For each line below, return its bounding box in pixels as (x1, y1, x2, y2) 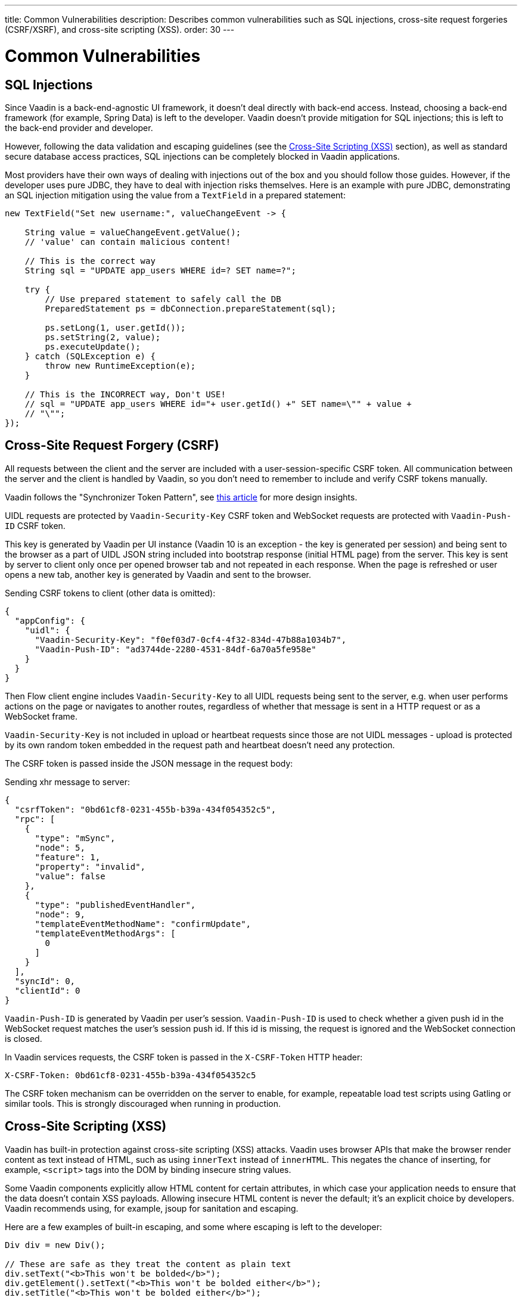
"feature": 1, (35, 852, 101, 862)
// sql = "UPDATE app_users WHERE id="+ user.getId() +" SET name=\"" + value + (24, 399, 412, 409)
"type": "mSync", (35, 833, 116, 843)
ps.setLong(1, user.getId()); (45, 322, 186, 332)
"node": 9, (35, 909, 85, 919)
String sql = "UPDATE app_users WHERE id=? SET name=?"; (24, 265, 296, 275)
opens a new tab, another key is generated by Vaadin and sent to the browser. (5, 569, 311, 580)
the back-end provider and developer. (5, 122, 153, 133)
